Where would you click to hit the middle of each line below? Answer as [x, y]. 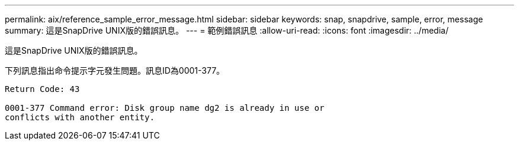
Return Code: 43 [42, 89]
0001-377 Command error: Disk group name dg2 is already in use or [165, 108]
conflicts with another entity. [80, 117]
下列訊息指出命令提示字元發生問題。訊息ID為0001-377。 [115, 70]
